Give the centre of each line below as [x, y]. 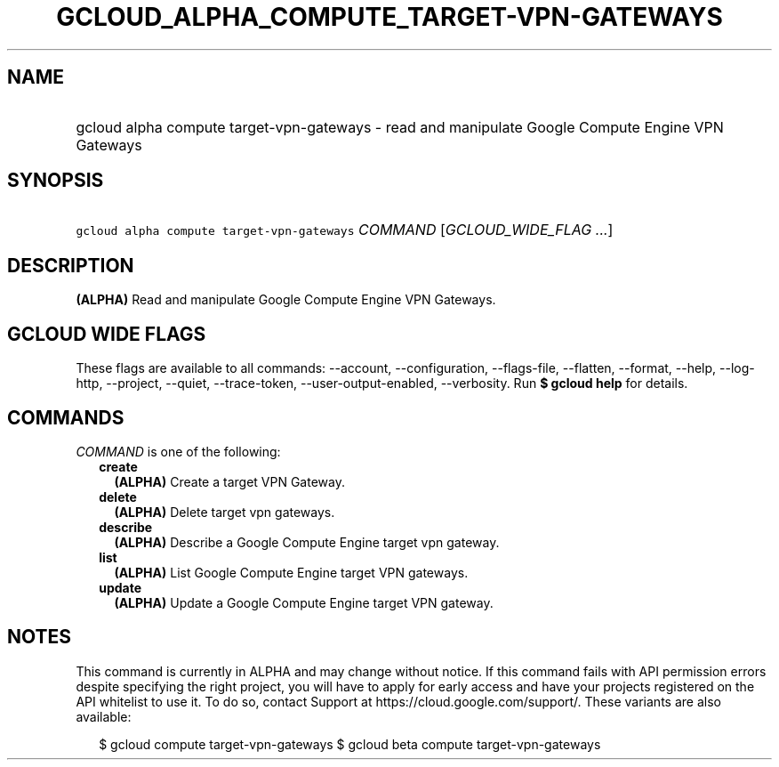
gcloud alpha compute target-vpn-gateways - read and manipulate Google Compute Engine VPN [400, 127]
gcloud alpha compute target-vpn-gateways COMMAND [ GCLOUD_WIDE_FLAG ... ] [345, 230]
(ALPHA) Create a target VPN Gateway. [229, 481]
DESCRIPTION [71, 265]
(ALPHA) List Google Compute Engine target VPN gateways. [291, 572]
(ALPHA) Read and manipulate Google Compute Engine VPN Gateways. [286, 300]
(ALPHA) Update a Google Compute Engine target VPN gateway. [304, 602]
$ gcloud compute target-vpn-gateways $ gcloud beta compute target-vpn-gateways [350, 744]
